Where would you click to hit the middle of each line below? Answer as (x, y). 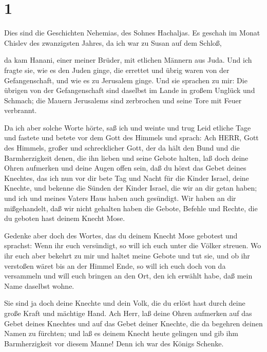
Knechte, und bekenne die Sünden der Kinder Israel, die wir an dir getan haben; (131, 188)
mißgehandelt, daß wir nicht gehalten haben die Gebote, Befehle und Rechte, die (131, 208)
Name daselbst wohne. (39, 285)
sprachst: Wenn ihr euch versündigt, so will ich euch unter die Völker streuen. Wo (133, 245)
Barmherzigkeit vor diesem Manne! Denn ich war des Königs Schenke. (114, 343)
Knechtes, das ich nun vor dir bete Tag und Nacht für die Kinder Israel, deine (127, 178)
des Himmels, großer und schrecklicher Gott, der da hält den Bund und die (122, 148)
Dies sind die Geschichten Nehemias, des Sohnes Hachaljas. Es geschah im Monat (132, 33)
